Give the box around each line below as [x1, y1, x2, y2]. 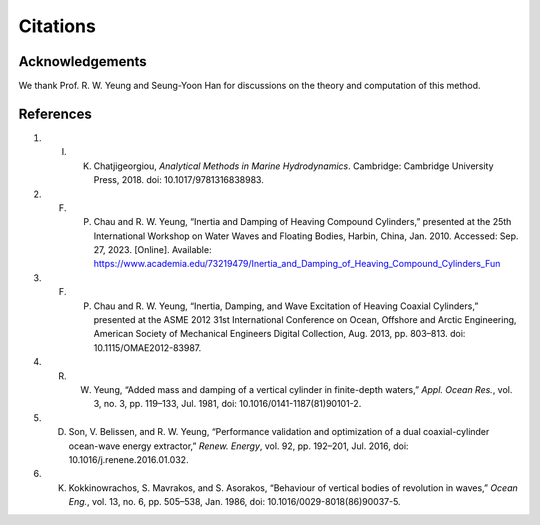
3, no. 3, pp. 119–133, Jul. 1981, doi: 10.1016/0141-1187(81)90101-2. [93, 398, 362, 410]
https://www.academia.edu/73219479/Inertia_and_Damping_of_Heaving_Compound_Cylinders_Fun [93, 258, 501, 270]
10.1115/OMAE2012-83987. [93, 341, 202, 354]
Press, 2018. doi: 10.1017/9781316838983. [93, 174, 264, 186]
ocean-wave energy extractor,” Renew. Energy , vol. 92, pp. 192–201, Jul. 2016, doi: [68, 440, 409, 452]
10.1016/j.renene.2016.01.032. [68, 453, 189, 465]
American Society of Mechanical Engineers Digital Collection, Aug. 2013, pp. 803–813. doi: [93, 328, 466, 340]
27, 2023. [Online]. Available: [93, 244, 212, 256]
